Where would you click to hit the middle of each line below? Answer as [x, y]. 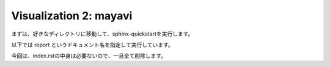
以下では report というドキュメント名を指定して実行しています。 [92, 45]
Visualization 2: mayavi [72, 16]
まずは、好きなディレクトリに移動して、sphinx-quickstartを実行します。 [102, 34]
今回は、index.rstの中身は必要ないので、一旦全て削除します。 [89, 56]
